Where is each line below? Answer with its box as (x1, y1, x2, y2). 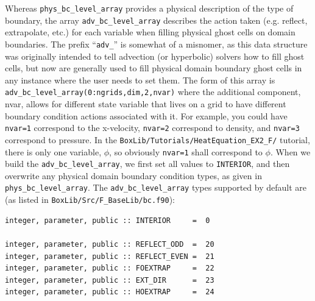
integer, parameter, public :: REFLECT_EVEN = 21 (5, 252, 214, 261)
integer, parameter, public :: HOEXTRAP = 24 (5, 288, 214, 297)
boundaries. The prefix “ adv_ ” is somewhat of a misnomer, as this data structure (5, 37, 308, 50)
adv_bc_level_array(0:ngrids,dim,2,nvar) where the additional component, (5, 85, 301, 98)
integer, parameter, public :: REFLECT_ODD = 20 (5, 239, 214, 249)
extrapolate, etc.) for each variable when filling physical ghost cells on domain (5, 26, 296, 38)
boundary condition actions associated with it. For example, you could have (5, 109, 288, 122)
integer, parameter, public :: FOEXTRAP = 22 (5, 264, 214, 273)
